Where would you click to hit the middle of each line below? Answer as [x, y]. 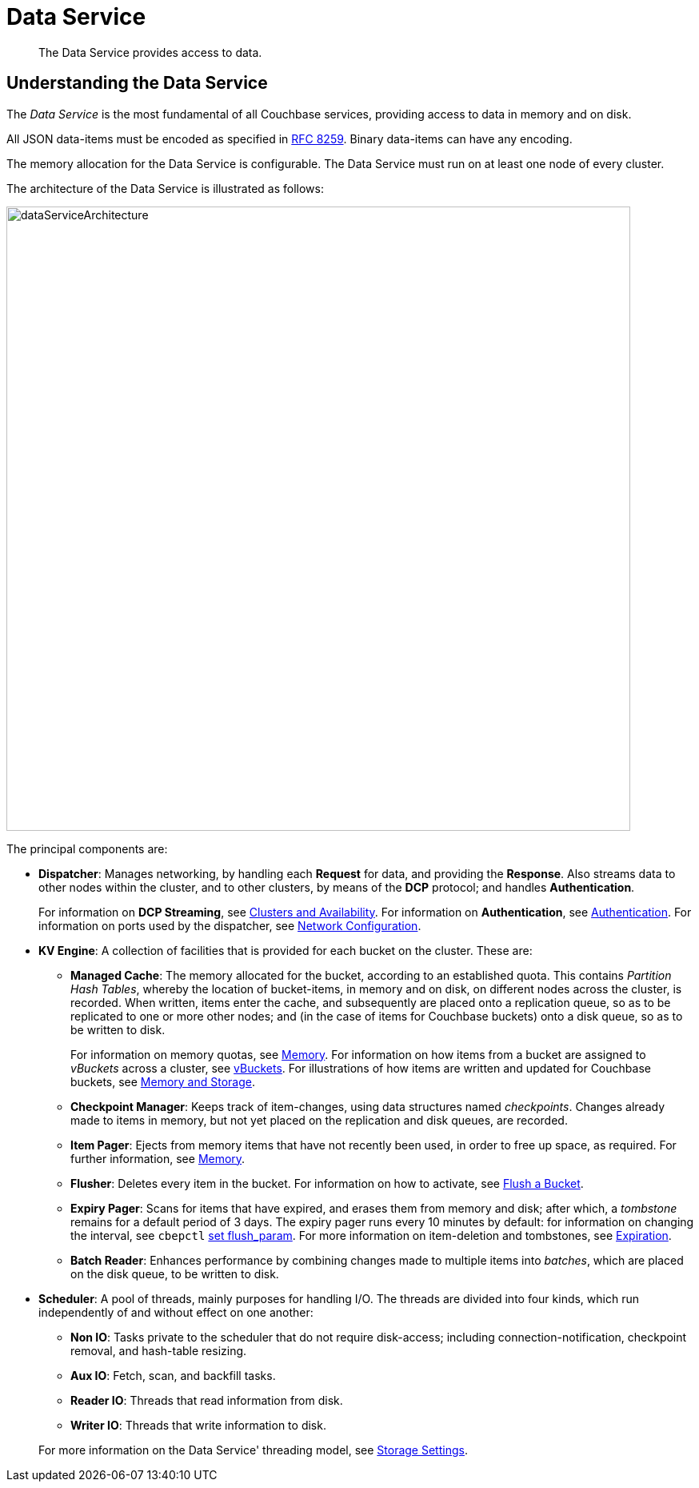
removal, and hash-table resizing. [159, 1350]
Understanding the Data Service [137, 83]
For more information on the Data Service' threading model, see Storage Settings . [253, 1450]
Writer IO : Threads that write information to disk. [198, 1425]
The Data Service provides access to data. [150, 52]
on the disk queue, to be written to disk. [175, 1273]
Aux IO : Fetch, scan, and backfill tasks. [173, 1375]
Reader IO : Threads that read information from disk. [207, 1400]
